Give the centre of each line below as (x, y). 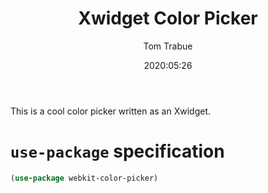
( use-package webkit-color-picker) (84, 178)
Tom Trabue (168, 46)
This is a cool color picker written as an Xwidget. (110, 111)
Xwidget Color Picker (168, 18)
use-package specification (117, 151)
